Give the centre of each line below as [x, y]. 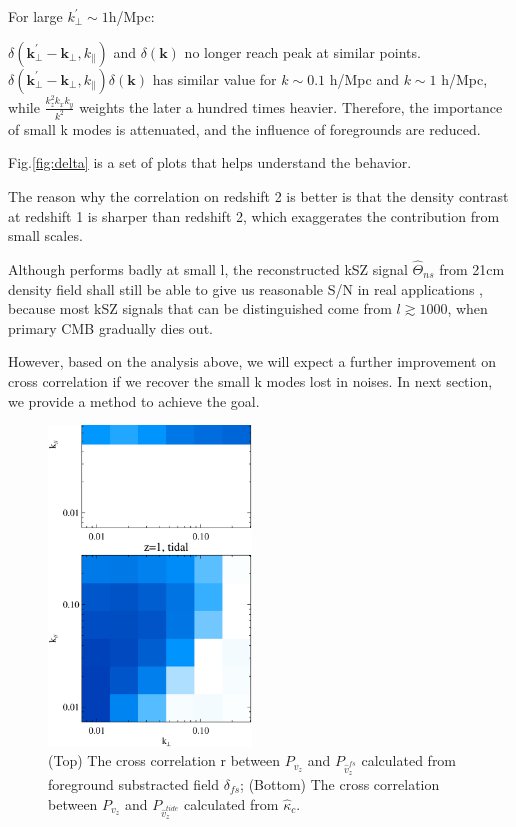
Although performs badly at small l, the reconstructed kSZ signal [208, 268]
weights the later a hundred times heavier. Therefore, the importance [291, 106]
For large [35, 16]
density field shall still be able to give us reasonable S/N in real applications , [245, 288]
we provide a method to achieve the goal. [134, 400]
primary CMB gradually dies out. [110, 327]
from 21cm [472, 268]
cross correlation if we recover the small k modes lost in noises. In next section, [250, 380]
